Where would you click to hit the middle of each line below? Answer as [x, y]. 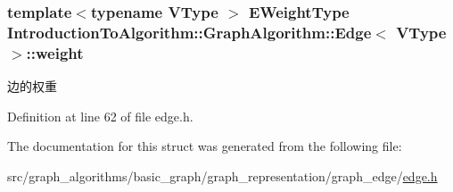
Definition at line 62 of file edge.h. [100, 116]
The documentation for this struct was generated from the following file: [205, 146]
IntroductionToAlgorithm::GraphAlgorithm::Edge [189, 32]
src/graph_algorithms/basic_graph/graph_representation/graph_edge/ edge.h [222, 175]
